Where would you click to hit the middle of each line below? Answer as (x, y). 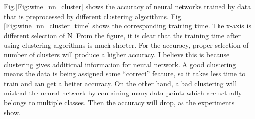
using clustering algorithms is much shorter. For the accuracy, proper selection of (126, 45)
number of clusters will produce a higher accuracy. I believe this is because (117, 54)
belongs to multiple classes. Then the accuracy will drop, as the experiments (119, 102)
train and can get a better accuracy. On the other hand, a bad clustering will (121, 83)
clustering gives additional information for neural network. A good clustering (120, 64)
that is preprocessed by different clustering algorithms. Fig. (93, 16)
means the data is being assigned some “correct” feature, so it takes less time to (125, 74)
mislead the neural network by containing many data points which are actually (123, 93)
